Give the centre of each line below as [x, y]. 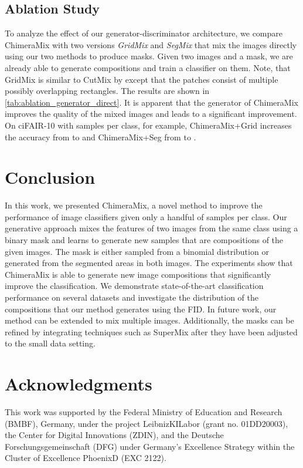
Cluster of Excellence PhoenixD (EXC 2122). [86, 458]
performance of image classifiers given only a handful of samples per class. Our [146, 216]
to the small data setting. [50, 343]
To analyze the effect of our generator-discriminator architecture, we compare [144, 33]
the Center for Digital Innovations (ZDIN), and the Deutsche [114, 435]
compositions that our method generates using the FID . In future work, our [141, 309]
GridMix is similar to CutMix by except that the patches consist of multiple [142, 79]
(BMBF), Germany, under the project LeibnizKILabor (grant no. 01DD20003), [147, 423]
